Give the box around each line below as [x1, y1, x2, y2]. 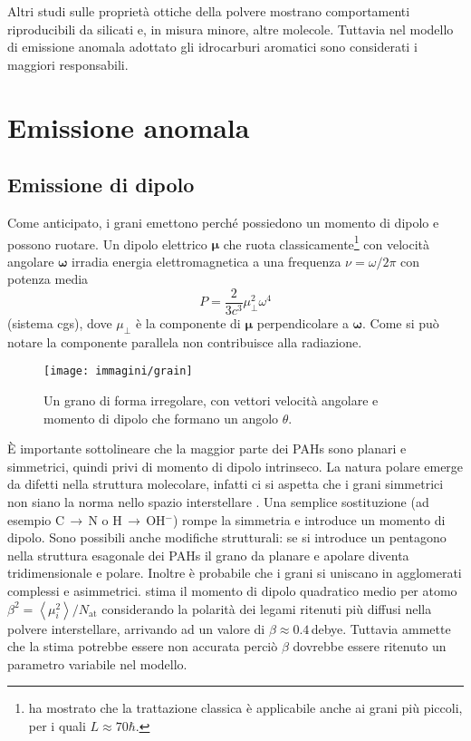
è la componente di [135, 314, 241, 333]
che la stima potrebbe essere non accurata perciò [7, 637, 278, 656]
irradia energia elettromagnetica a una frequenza [72, 251, 341, 270]
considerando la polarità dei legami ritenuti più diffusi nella [101, 599, 432, 618]
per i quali [28, 717, 86, 735]
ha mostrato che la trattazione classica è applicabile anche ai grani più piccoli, [28, 698, 463, 717]
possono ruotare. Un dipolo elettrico [7, 234, 207, 253]
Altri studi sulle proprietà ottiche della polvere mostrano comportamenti [7, 2, 410, 20]
